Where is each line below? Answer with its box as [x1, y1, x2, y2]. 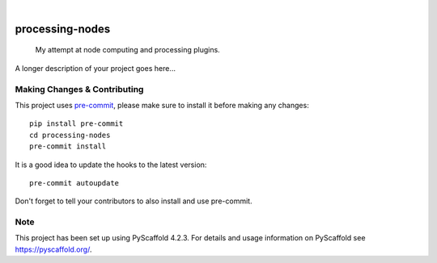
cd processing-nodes [29, 130, 111, 140]
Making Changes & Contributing [15, 83, 144, 94]
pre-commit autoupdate [29, 178, 120, 187]
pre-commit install [29, 142, 107, 151]
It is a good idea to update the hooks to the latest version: [15, 160, 207, 169]
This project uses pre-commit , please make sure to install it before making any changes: [15, 100, 309, 110]
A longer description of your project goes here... [15, 63, 176, 73]
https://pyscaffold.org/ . [15, 244, 92, 254]
